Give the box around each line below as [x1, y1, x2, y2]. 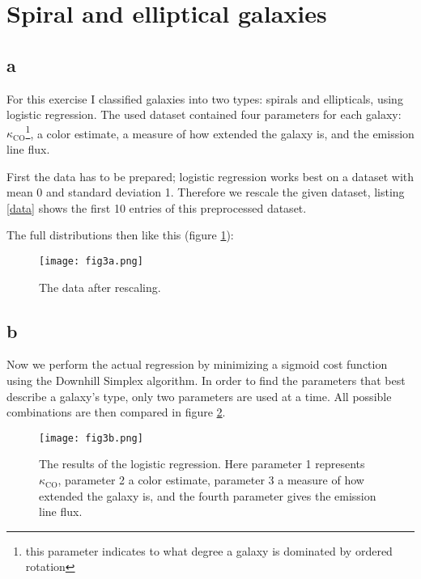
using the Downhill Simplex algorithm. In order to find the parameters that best [6, 372, 406, 389]
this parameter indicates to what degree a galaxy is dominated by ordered [25, 542, 393, 559]
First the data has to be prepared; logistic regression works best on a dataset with [6, 167, 415, 184]
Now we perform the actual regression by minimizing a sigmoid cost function [6, 356, 388, 373]
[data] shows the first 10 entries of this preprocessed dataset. [6, 199, 307, 216]
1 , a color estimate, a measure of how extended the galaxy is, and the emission [25, 122, 415, 142]
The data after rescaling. [39, 278, 161, 295]
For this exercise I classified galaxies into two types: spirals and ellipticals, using [6, 90, 403, 107]
